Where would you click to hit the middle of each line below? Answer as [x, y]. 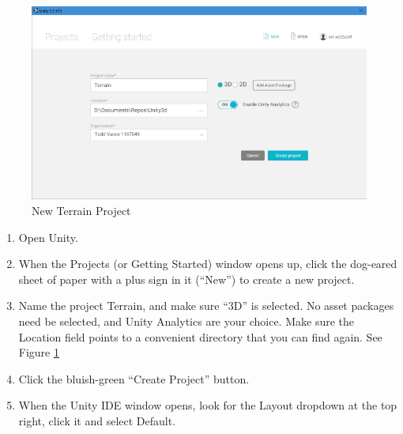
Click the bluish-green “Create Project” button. [134, 378]
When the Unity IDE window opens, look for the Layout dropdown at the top [208, 405]
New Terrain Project [81, 211]
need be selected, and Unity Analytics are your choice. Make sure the [186, 321]
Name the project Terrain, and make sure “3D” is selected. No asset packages [206, 306]
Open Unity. [48, 237]
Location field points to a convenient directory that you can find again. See [200, 336]
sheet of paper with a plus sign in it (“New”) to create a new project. [186, 279]
